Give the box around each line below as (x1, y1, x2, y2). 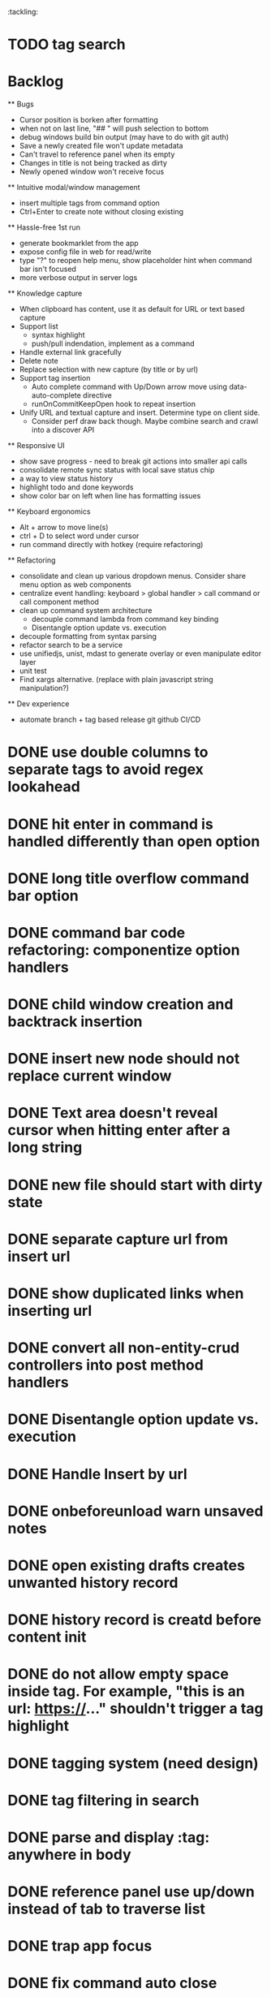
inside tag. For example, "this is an (7, 1682, 245, 1701)
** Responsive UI (7, 441, 66, 451)
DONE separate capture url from (7, 1230, 229, 1249)
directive (83, 390, 113, 400)
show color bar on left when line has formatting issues (19, 491, 201, 501)
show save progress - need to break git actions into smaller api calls (19, 456, 248, 466)
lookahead (7, 778, 80, 796)
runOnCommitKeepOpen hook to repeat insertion (31, 399, 196, 409)
